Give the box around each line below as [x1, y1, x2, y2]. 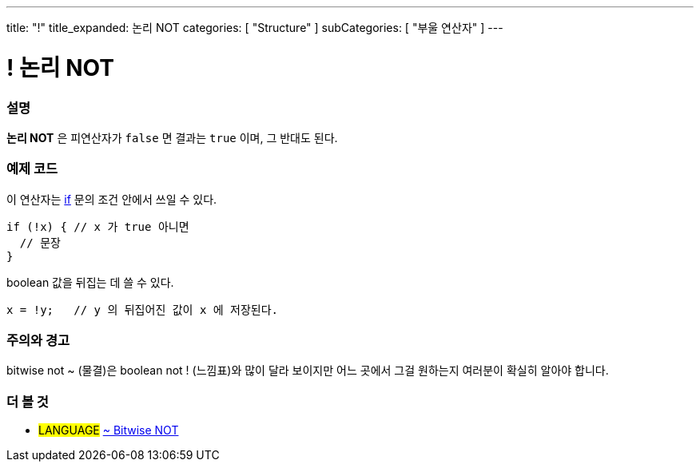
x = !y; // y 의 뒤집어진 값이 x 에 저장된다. [6, 303, 278, 316]
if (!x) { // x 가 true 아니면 [6, 220, 189, 233]
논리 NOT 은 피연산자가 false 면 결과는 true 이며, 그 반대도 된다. [6, 130, 338, 145]
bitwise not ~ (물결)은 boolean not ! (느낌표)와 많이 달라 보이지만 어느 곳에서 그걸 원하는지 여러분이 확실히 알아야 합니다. [6, 363, 609, 378]
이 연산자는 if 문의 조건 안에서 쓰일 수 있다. [6, 192, 217, 206]
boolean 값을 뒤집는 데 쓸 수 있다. [6, 275, 174, 289]
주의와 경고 [6, 332, 70, 348]
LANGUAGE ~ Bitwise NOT [38, 423, 179, 438]
